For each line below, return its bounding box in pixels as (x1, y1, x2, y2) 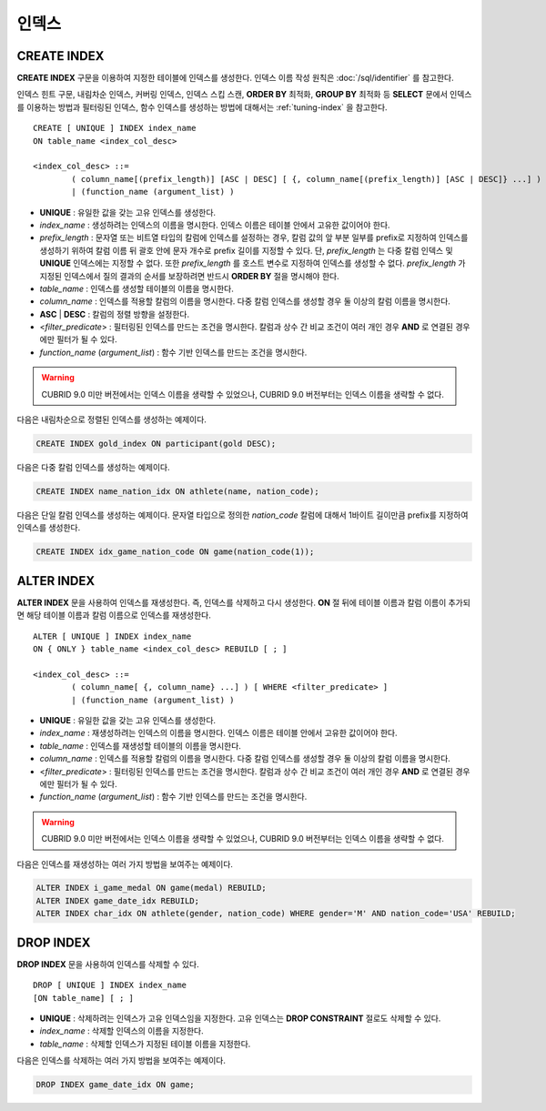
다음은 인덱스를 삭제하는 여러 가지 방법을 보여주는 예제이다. (16, 1055, 227, 1066)
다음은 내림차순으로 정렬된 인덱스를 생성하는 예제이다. (16, 414, 207, 425)
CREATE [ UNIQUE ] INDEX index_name (33, 123, 197, 134)
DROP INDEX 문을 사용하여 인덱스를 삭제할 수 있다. (16, 958, 199, 969)
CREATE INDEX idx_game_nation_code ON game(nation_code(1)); (35, 547, 315, 557)
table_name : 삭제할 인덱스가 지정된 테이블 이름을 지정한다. (39, 1038, 251, 1049)
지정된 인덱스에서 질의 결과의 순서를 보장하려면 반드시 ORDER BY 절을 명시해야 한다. (39, 270, 340, 281)
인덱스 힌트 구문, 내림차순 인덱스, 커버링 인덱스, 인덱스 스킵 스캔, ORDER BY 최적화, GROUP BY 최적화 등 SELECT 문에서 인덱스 (16, 89, 472, 100)
